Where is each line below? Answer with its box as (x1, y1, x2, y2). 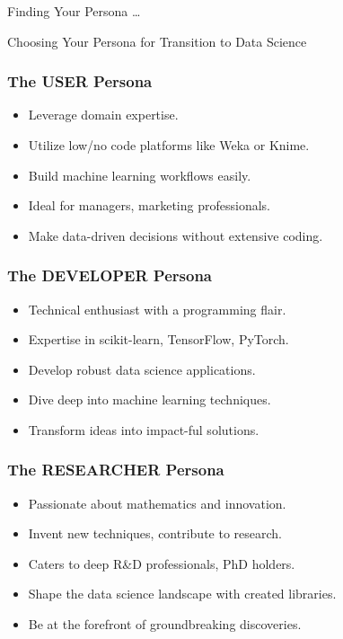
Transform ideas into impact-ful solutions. (28, 420, 259, 439)
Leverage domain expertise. (28, 105, 179, 124)
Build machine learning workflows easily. (28, 165, 251, 184)
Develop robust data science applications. (28, 359, 256, 378)
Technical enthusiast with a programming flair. (28, 299, 286, 318)
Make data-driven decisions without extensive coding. (28, 226, 323, 244)
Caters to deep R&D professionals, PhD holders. (28, 554, 295, 572)
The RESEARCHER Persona (7, 458, 224, 481)
